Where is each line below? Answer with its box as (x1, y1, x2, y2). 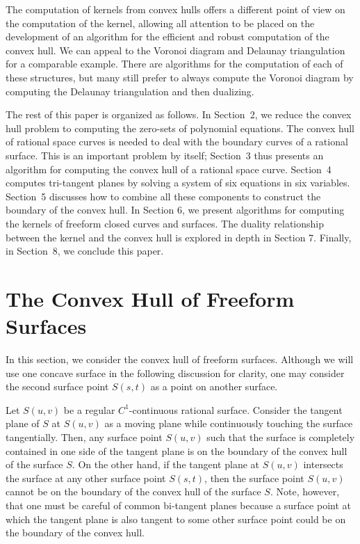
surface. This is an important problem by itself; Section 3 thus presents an (6, 147, 324, 162)
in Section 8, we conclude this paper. (6, 243, 164, 258)
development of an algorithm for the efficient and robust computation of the (6, 29, 329, 44)
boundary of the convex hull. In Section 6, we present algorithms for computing (6, 202, 345, 217)
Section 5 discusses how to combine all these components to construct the (6, 189, 321, 203)
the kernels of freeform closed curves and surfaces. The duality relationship (6, 216, 325, 230)
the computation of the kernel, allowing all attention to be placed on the (6, 15, 315, 30)
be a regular (63, 402, 115, 417)
